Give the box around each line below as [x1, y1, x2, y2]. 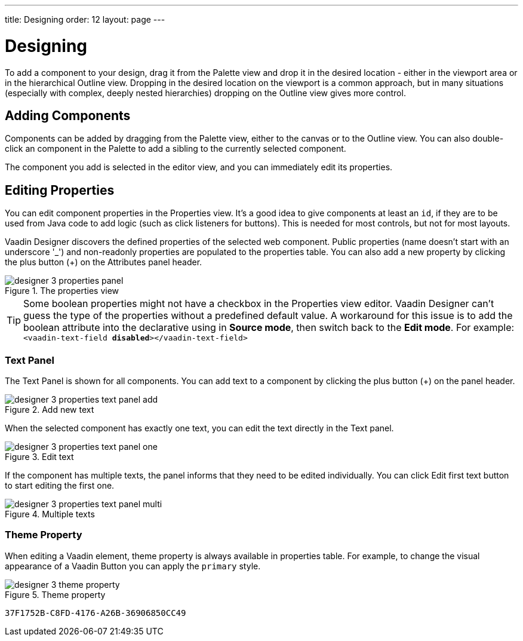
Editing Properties [5, 182, 115, 198]
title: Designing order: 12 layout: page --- [5, 14, 165, 24]
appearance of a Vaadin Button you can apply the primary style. [5, 560, 261, 571]
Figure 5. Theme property [5, 589, 106, 600]
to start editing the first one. [5, 480, 115, 490]
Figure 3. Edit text [5, 451, 74, 462]
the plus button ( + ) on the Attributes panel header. [5, 257, 202, 268]
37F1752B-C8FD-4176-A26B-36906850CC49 [5, 608, 186, 618]
